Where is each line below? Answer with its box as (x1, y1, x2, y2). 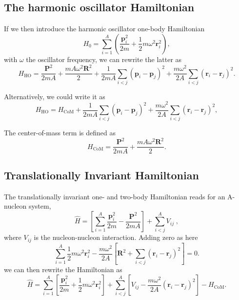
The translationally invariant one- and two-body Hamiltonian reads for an (4, 191, 225, 201)
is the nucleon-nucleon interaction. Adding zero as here (34, 232, 198, 242)
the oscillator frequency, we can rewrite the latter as (26, 54, 182, 64)
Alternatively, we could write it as (4, 91, 105, 101)
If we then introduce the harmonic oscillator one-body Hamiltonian (4, 23, 205, 34)
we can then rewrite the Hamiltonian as (4, 264, 122, 275)
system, (28, 201, 51, 211)
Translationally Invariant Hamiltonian (4, 167, 199, 182)
